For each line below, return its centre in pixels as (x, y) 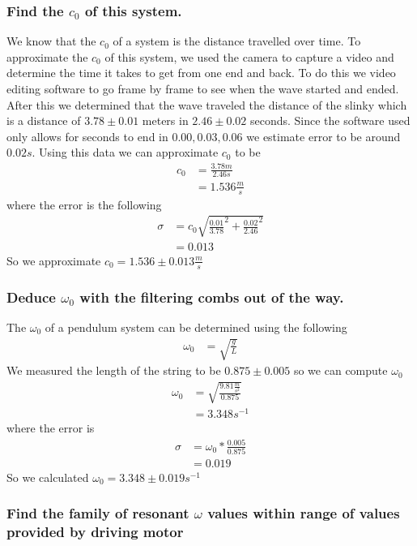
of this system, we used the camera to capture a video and (249, 56)
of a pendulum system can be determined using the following (196, 327)
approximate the (47, 56)
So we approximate (54, 260)
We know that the (51, 41)
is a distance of (44, 120)
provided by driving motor (95, 532)
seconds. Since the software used (330, 120)
